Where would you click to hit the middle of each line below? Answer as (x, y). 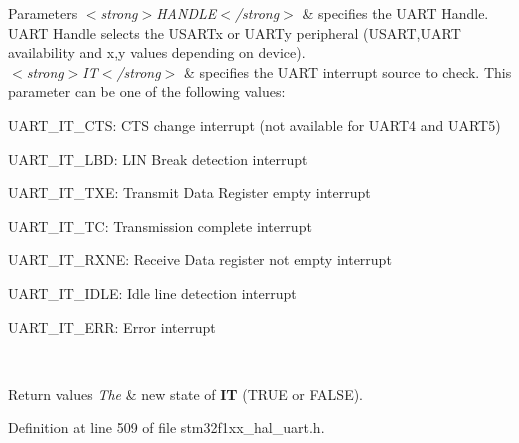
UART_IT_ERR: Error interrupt (112, 326)
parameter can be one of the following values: (147, 91)
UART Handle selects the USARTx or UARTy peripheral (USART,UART (234, 32)
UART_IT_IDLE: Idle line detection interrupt (152, 292)
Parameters (43, 13)
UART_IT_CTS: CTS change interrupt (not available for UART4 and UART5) (254, 124)
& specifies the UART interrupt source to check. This (347, 71)
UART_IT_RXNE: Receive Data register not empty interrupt (200, 259)
